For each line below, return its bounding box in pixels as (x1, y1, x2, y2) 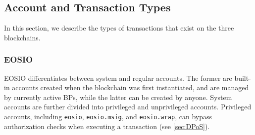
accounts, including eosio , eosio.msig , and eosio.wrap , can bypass (4, 111, 212, 121)
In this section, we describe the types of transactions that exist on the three (4, 23, 234, 33)
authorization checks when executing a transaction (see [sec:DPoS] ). (4, 121, 210, 131)
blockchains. (4, 32, 41, 42)
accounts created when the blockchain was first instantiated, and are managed (12, 82, 249, 93)
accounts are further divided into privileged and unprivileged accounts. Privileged (4, 101, 252, 112)
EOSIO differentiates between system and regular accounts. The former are (4, 72, 232, 83)
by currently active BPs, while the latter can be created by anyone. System (4, 92, 232, 102)
